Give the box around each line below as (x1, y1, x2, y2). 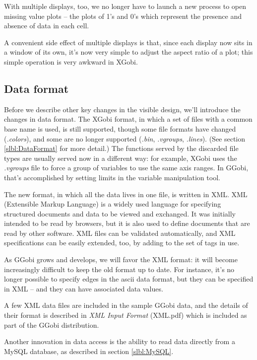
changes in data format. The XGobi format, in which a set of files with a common (4, 114, 253, 124)
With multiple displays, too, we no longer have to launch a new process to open (4, 1, 247, 11)
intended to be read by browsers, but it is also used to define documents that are (4, 218, 250, 228)
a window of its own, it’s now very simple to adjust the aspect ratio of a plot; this (4, 47, 253, 57)
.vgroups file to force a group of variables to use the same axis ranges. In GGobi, (4, 162, 249, 173)
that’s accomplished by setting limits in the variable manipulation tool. (4, 172, 220, 182)
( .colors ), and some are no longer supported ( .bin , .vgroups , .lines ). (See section (4, 133, 246, 144)
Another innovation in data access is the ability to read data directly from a (4, 336, 235, 347)
